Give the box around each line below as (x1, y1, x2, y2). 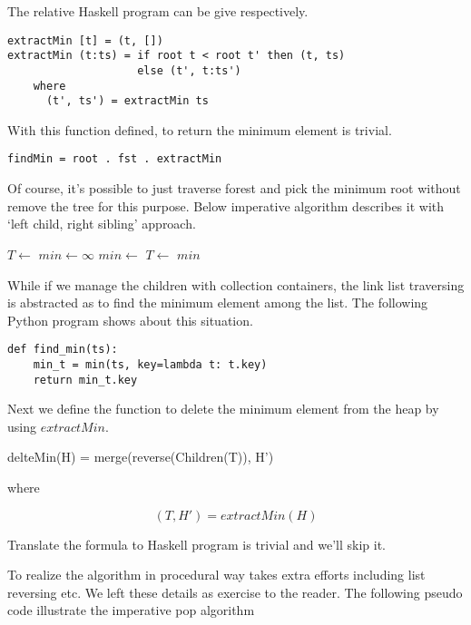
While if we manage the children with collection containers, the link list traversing (7, 275, 465, 294)
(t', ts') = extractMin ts (45, 94, 209, 108)
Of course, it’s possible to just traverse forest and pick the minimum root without (7, 179, 461, 198)
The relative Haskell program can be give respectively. (7, 2, 309, 20)
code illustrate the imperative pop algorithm (7, 601, 255, 620)
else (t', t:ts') (137, 63, 241, 77)
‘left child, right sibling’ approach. (7, 214, 196, 233)
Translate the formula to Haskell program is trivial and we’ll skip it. (7, 534, 387, 553)
